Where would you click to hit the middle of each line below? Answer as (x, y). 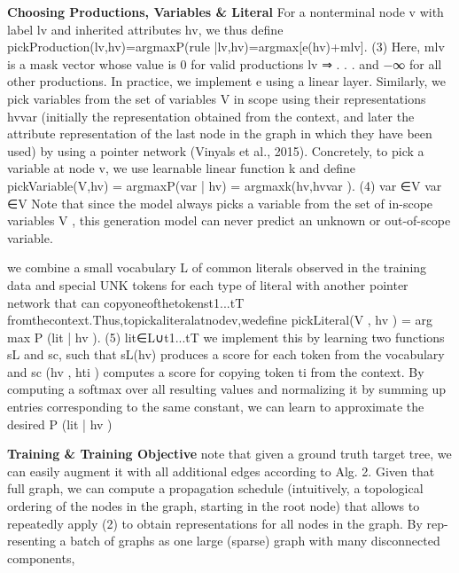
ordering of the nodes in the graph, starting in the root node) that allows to (214, 506)
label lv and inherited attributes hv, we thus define (145, 29)
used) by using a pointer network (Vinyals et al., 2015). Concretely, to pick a (216, 150)
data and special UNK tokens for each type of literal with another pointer (208, 284)
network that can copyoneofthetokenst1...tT (126, 302)
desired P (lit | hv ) (60, 424)
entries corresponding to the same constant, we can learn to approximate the (216, 407)
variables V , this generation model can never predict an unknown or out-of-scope (229, 220)
